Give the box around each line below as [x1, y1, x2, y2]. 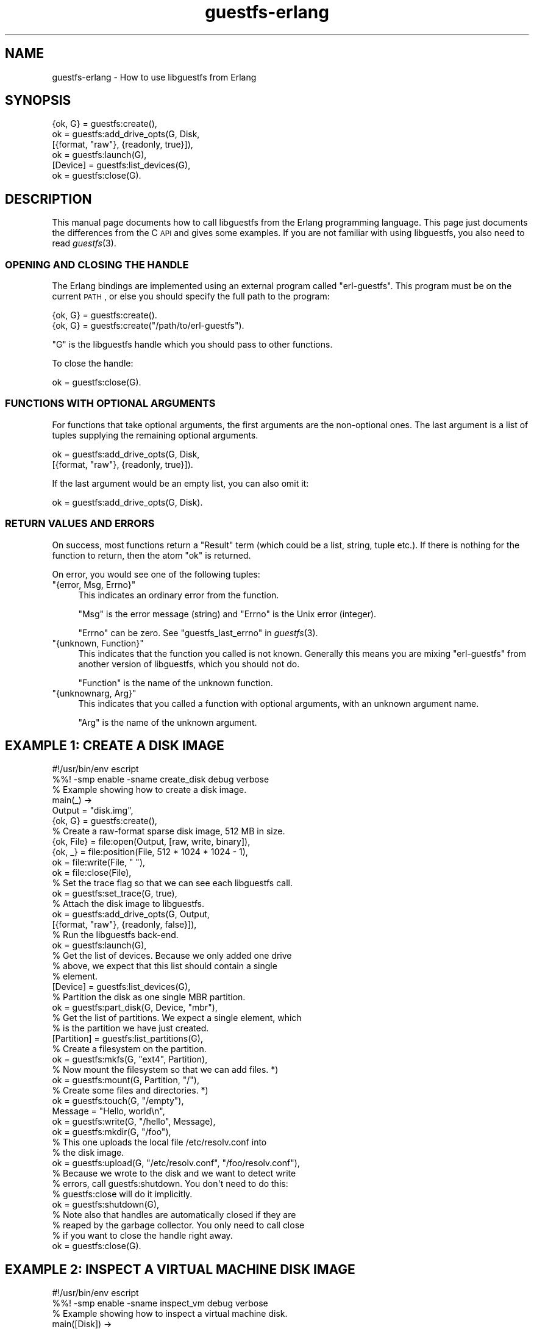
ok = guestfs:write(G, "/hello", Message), [52, 1116, 216, 1127]
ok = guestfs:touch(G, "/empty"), [52, 1095, 184, 1106]
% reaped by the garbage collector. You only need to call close [52, 1220, 305, 1231]
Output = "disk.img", [52, 805, 133, 816]
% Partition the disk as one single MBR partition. [52, 992, 246, 1003]
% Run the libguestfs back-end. [52, 930, 179, 940]
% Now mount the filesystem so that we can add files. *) [52, 1064, 279, 1075]
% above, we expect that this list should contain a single [52, 961, 277, 972]
